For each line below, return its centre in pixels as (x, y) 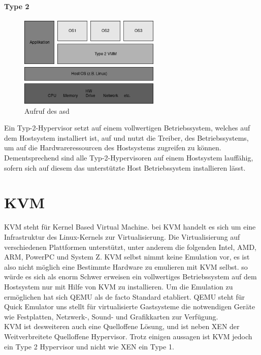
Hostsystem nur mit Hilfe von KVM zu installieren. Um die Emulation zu (119, 286)
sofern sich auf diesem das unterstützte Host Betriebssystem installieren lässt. (125, 167)
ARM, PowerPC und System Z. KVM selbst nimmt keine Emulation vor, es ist (127, 257)
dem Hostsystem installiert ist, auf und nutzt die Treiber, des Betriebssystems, (126, 137)
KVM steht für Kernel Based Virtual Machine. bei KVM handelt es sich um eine (130, 227)
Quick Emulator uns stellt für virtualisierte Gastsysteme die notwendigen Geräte (130, 306)
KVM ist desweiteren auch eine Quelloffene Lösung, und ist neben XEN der (122, 326)
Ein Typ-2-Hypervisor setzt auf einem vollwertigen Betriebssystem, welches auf (127, 128)
